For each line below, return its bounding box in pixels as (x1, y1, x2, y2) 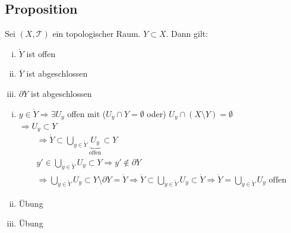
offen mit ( (67, 107, 106, 119)
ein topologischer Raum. (52, 27, 141, 40)
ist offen (26, 47, 56, 59)
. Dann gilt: (166, 27, 208, 40)
